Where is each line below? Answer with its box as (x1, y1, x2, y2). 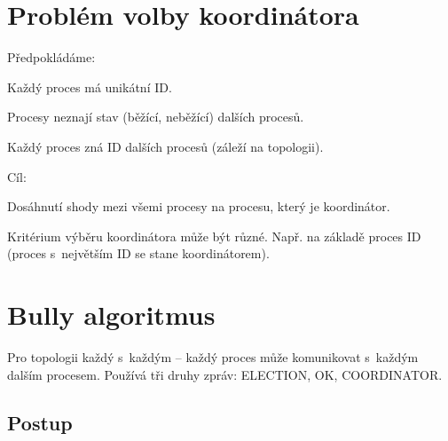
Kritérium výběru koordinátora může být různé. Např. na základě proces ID (7, 226, 421, 245)
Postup (7, 408, 73, 436)
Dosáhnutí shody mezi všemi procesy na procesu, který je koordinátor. (7, 197, 390, 216)
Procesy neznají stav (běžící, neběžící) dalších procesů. (7, 107, 304, 126)
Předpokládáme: (7, 48, 96, 67)
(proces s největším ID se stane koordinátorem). (7, 244, 270, 263)
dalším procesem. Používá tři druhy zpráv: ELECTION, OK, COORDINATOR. (7, 365, 443, 383)
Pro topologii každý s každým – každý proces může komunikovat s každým (7, 348, 419, 366)
